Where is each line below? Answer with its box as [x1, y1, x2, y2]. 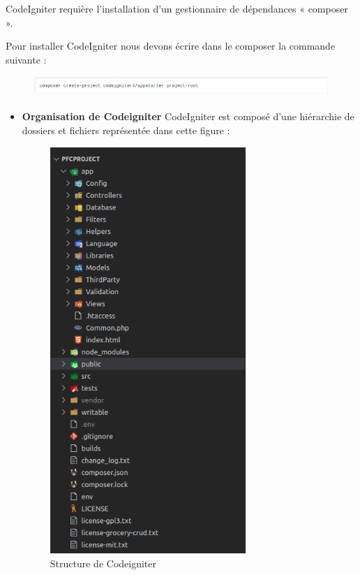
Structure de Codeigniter [50, 555, 156, 570]
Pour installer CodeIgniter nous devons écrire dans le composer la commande [6, 38, 336, 53]
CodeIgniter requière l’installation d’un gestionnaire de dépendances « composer [6, 1, 348, 15]
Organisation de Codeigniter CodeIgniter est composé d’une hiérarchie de [22, 109, 354, 124]
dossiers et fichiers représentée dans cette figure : [22, 123, 230, 138]
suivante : [6, 52, 47, 66]
